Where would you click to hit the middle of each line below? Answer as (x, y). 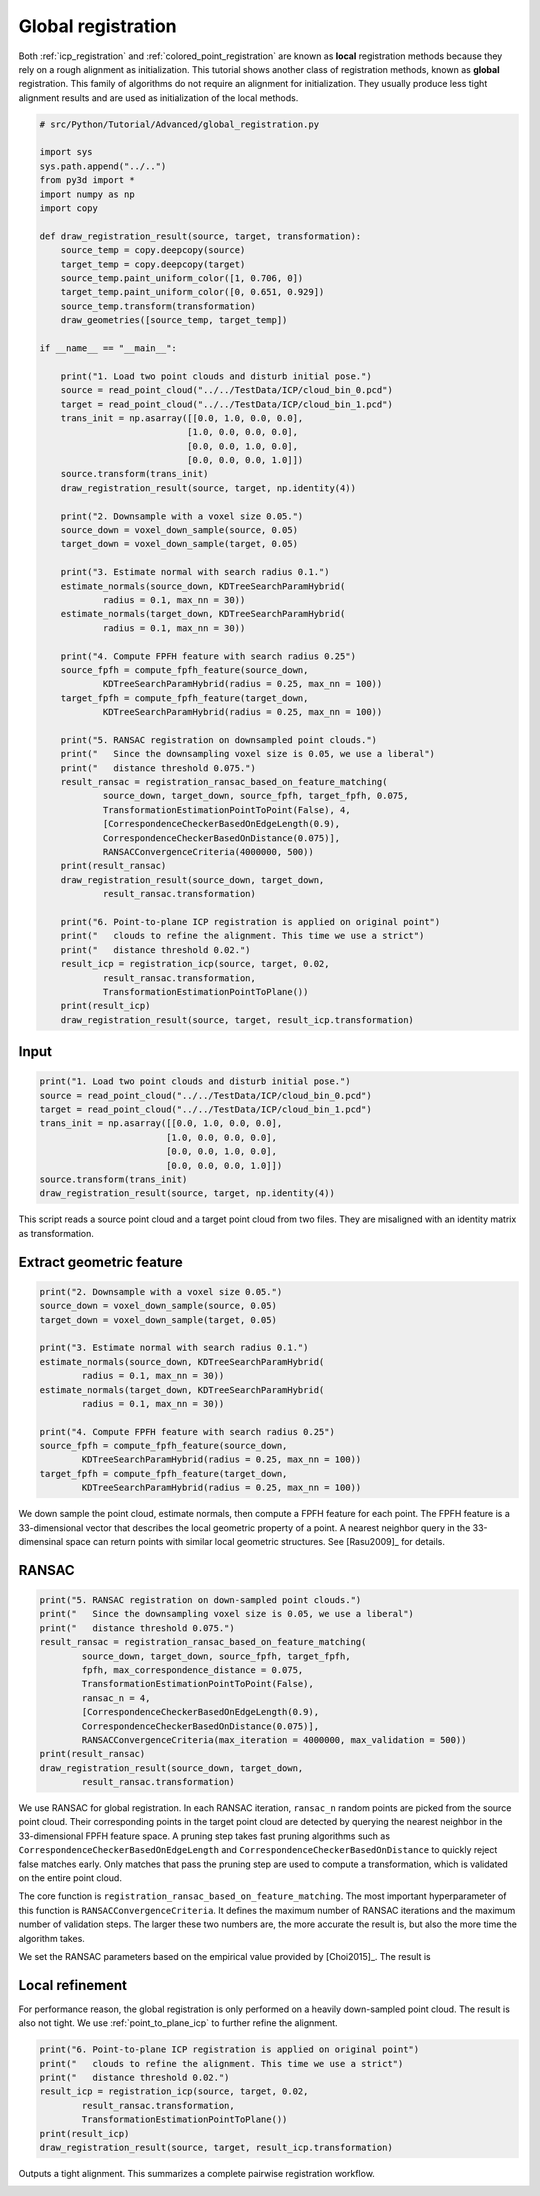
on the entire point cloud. (70, 1878)
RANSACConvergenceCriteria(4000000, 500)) (208, 852)
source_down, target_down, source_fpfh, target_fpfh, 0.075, (255, 796)
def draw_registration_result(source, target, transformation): (200, 236)
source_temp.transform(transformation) (158, 306)
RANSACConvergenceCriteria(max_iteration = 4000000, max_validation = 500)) (274, 1739)
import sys (66, 152)
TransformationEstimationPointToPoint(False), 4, (226, 809)
